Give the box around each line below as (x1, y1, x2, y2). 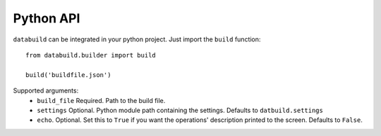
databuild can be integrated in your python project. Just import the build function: (13, 35, 261, 43)
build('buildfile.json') (25, 71, 111, 79)
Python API (13, 11, 80, 26)
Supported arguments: (13, 86, 79, 95)
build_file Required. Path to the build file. (37, 96, 166, 104)
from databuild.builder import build (25, 51, 157, 59)
